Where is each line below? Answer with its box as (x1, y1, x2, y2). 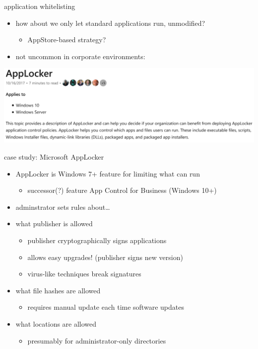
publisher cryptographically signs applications (27, 235, 167, 246)
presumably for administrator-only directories (27, 335, 166, 346)
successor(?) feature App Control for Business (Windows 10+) (27, 185, 217, 195)
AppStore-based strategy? (27, 34, 106, 45)
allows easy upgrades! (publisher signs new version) (27, 252, 183, 262)
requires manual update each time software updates (27, 302, 184, 312)
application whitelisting (4, 1, 75, 11)
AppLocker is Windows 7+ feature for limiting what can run (15, 168, 200, 178)
